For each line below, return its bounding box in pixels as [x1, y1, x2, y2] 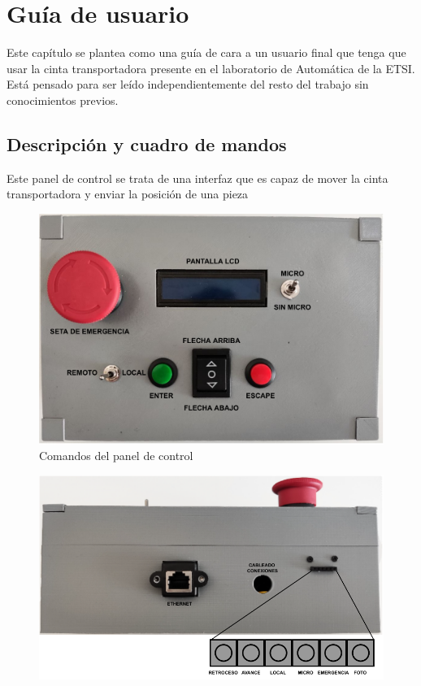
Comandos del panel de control [39, 447, 193, 464]
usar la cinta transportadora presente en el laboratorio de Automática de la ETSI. [7, 59, 415, 76]
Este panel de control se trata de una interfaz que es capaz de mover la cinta [7, 169, 388, 186]
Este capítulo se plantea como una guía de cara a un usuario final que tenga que [7, 44, 406, 61]
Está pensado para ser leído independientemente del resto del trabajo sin [7, 76, 369, 93]
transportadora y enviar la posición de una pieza [7, 185, 249, 202]
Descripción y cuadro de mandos [7, 131, 287, 156]
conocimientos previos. [7, 91, 119, 108]
